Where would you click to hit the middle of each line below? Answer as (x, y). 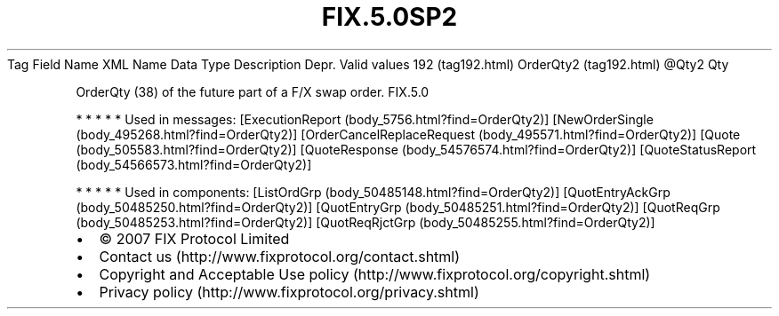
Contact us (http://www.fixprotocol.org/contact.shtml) (280, 256)
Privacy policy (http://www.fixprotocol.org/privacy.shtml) (289, 292)
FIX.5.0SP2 (389, 17)
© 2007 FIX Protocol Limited (194, 238)
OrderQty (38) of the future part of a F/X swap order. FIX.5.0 (253, 91)
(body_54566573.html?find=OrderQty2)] (194, 164)
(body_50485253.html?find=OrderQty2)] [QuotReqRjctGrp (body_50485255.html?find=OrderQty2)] (365, 222)
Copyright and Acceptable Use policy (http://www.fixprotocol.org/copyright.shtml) (375, 274)
